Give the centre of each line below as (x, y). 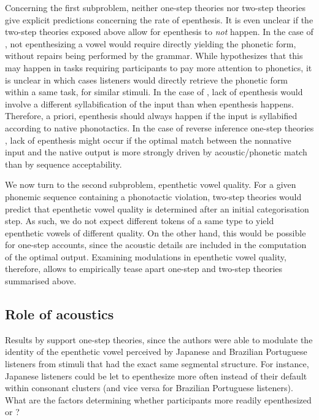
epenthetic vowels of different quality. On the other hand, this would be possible (156, 232)
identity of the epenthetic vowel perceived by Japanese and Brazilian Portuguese (156, 352)
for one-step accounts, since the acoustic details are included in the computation (156, 245)
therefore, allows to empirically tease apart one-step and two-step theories (144, 269)
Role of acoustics (60, 314)
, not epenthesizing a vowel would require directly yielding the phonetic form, (151, 43)
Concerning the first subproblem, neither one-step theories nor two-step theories (155, 7)
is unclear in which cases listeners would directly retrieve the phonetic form (147, 80)
